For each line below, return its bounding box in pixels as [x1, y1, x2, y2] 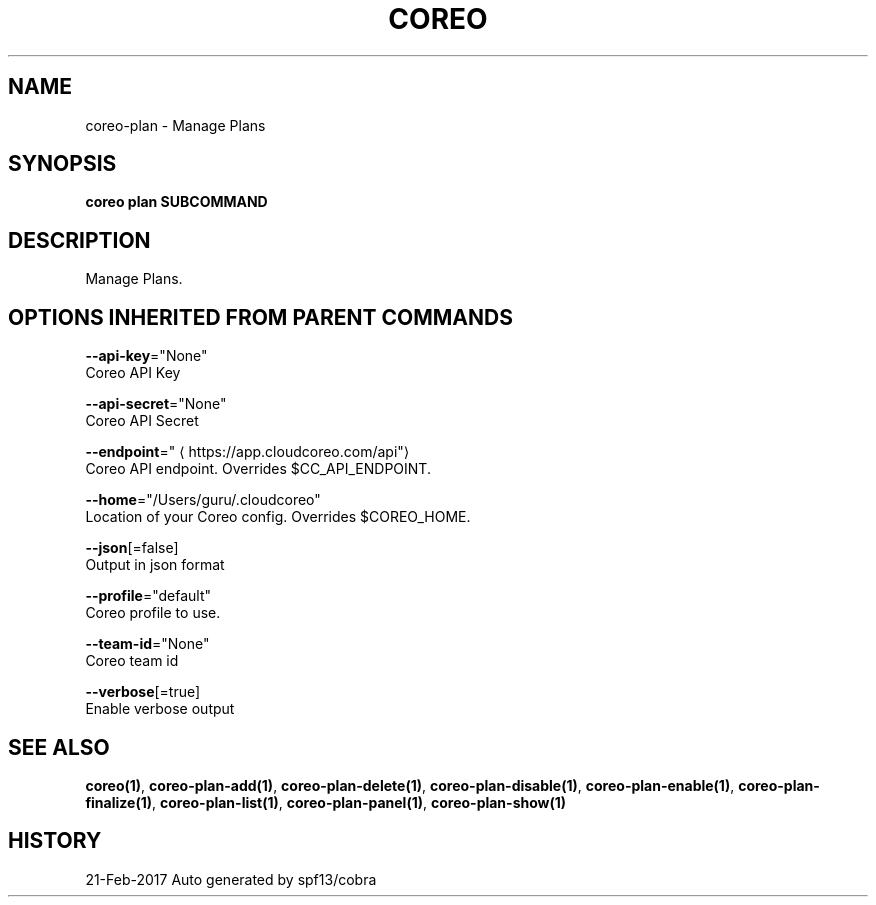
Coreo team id [85, 652, 179, 670]
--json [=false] [85, 539, 179, 557]
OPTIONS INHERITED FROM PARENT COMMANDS [8, 304, 513, 330]
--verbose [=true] [85, 683, 201, 701]
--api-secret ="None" [85, 395, 227, 413]
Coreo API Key [85, 364, 181, 382]
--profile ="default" [85, 587, 211, 605]
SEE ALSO [8, 734, 110, 760]
